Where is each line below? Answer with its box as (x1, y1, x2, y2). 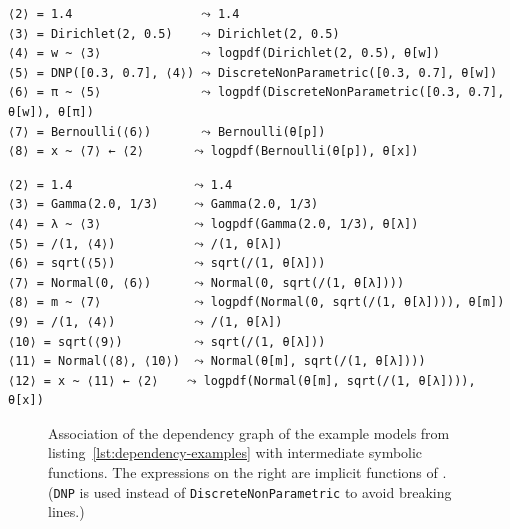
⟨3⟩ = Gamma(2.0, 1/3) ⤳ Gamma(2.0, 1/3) (8, 197, 319, 212)
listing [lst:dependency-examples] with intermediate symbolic (48, 442, 423, 463)
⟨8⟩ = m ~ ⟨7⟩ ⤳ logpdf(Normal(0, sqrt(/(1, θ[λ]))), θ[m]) (8, 295, 505, 310)
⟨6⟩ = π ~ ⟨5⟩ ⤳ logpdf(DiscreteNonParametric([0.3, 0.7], (8, 85, 505, 100)
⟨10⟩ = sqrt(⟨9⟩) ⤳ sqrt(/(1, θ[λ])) (8, 334, 326, 349)
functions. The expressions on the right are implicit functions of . (48, 462, 447, 483)
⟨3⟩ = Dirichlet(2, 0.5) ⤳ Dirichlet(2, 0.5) (8, 26, 340, 41)
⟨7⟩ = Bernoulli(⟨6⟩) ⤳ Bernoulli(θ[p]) (8, 124, 326, 139)
